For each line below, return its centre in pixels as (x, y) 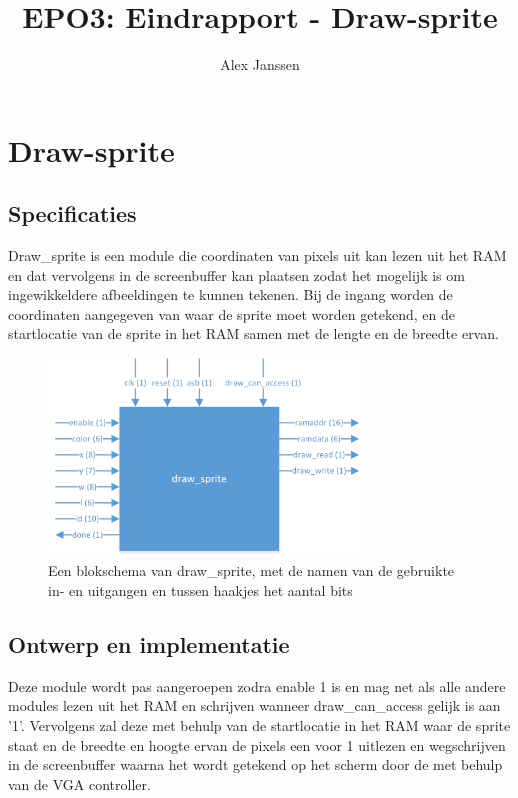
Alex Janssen (260, 64)
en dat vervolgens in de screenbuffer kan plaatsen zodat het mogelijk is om (236, 274)
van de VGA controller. (79, 783)
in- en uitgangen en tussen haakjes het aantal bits (200, 590)
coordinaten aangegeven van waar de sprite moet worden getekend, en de (232, 313)
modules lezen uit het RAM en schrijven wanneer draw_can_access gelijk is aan (254, 705)
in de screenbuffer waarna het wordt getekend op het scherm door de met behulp (255, 764)
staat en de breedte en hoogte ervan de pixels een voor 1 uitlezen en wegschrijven (257, 744)
